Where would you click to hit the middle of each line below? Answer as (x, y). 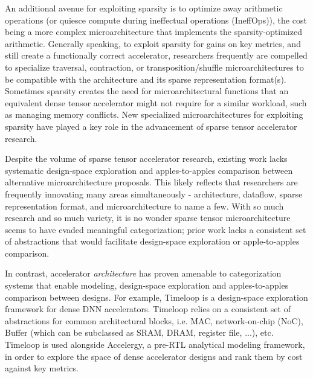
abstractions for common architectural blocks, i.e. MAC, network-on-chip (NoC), (154, 320)
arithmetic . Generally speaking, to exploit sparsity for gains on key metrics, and (153, 43)
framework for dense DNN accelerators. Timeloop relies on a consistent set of (148, 309)
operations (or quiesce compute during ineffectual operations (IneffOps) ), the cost (156, 20)
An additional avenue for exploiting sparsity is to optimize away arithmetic (144, 8)
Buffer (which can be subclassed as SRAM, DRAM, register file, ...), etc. (139, 332)
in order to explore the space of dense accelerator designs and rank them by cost (154, 356)
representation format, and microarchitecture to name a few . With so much (144, 206)
